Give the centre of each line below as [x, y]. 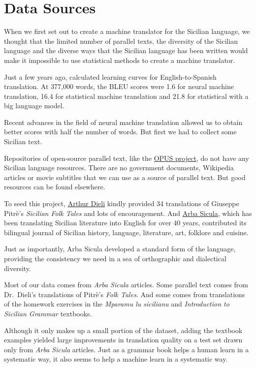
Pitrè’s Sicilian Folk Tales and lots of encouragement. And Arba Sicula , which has [128, 213]
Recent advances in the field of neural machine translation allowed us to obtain [123, 122]
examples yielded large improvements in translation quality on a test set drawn [123, 340]
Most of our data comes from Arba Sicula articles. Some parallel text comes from [126, 285]
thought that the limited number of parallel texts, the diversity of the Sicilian [121, 41]
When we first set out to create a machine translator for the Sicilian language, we [127, 31]
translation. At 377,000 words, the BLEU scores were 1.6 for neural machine [119, 86]
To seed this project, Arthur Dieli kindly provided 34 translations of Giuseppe [122, 203]
